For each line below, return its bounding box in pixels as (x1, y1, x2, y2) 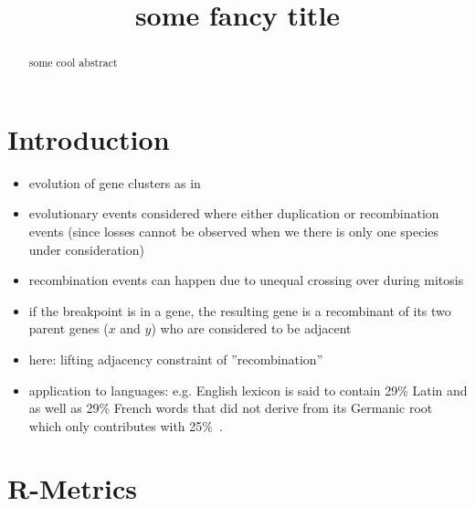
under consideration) (28, 239, 144, 259)
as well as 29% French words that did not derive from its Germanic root (28, 398, 433, 417)
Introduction (7, 120, 170, 157)
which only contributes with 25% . (28, 416, 223, 435)
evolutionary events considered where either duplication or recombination (28, 204, 439, 223)
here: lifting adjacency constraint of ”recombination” (28, 349, 323, 368)
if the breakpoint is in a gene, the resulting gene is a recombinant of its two (28, 301, 451, 320)
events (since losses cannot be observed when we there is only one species (28, 221, 439, 240)
